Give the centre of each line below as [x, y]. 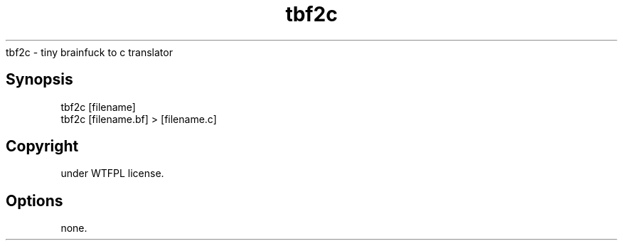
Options [34, 200]
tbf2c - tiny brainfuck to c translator [89, 52]
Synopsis [39, 80]
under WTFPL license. [112, 173]
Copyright [42, 146]
